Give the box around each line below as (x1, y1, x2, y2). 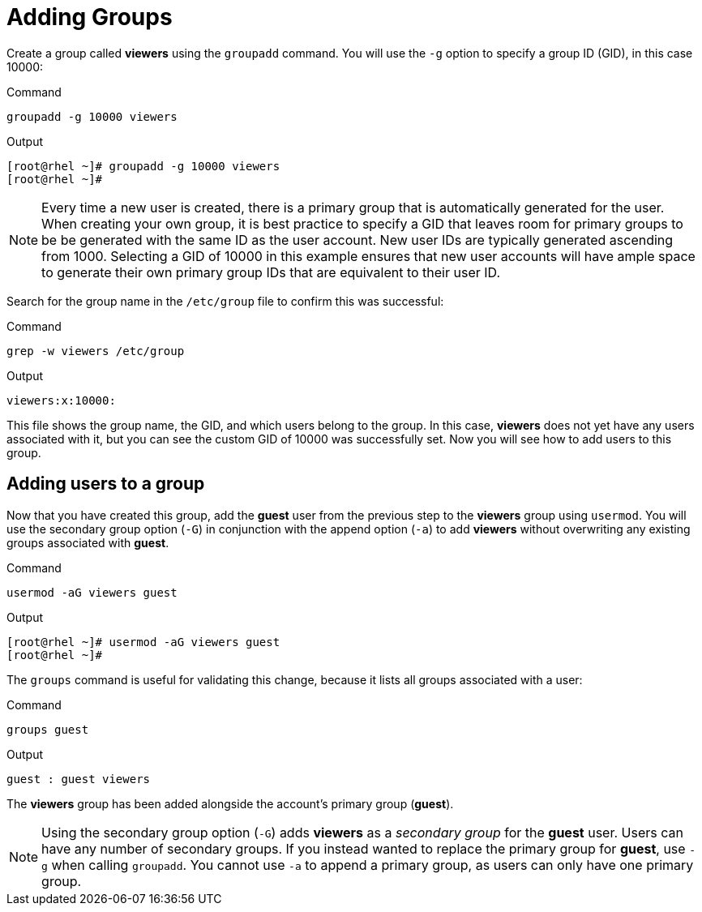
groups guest (6, 722, 89, 736)
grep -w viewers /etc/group (6, 344, 185, 358)
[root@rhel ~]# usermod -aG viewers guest (6, 635, 280, 649)
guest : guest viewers (6, 772, 151, 786)
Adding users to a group (6, 473, 205, 495)
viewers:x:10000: (6, 393, 116, 407)
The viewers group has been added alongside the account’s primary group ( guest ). (6, 796, 454, 811)
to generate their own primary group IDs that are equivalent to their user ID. (41, 263, 501, 280)
